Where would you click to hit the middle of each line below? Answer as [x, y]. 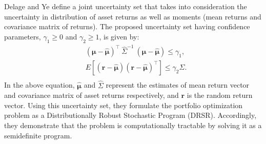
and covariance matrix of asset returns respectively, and [91, 95]
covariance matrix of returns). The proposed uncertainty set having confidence [127, 26]
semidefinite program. [38, 135]
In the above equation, [39, 85]
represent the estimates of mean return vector [178, 85]
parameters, [23, 36]
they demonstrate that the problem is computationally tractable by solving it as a [133, 125]
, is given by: [119, 36]
